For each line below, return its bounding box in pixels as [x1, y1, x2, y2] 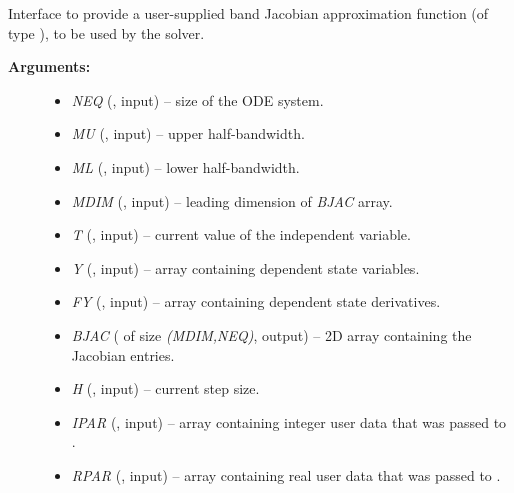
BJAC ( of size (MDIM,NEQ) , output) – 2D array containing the [71, 324, 472, 345]
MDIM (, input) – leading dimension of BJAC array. [71, 190, 393, 211]
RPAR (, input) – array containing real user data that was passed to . [71, 464, 501, 485]
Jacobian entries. [71, 344, 175, 365]
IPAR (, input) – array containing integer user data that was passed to [71, 411, 507, 432]
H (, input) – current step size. [71, 378, 260, 399]
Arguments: [8, 56, 91, 77]
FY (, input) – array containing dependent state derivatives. [71, 291, 441, 312]
